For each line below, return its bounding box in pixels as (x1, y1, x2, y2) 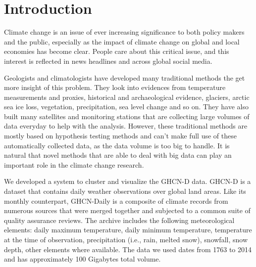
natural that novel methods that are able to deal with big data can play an (4, 150, 232, 160)
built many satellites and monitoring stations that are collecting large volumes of (4, 111, 250, 121)
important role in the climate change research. (4, 159, 144, 170)
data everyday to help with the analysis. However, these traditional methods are (4, 121, 248, 131)
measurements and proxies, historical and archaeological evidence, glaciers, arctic (4, 91, 250, 102)
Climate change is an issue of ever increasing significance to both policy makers (4, 27, 245, 37)
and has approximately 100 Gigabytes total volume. (4, 254, 161, 264)
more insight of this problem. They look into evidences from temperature (4, 82, 226, 92)
